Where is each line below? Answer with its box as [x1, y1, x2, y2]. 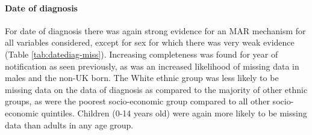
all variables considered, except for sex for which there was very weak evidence [5, 36, 295, 49]
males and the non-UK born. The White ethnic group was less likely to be [5, 71, 279, 84]
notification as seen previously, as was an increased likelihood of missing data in [5, 59, 299, 72]
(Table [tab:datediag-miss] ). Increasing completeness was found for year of [5, 47, 278, 60]
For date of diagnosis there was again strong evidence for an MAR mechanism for [5, 24, 306, 37]
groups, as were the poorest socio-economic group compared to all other [5, 95, 270, 107]
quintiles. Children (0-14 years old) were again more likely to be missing [41, 106, 307, 119]
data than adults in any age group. [5, 118, 134, 131]
